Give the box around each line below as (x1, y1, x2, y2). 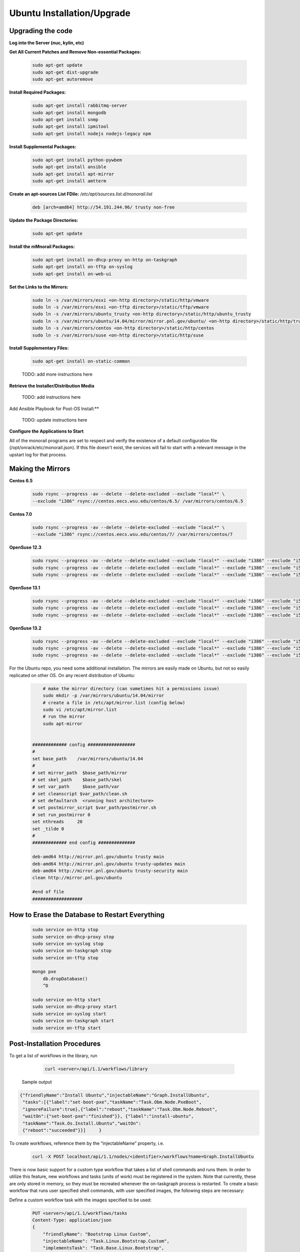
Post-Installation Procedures (9, 1040, 101, 1048)
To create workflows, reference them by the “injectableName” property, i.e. (9, 1140, 164, 1146)
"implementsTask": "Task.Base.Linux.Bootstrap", (42, 1245, 164, 1251)
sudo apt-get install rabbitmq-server (32, 103, 127, 109)
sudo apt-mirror (42, 721, 82, 726)
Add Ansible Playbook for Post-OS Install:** (9, 406, 99, 412)
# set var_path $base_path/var (32, 784, 119, 790)
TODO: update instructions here (21, 417, 87, 423)
